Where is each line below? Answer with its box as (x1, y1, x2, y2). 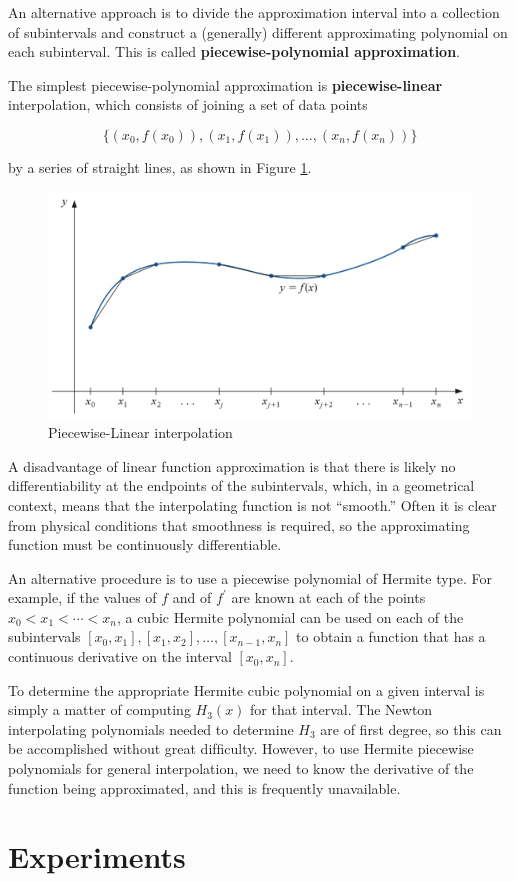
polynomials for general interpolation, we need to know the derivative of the (8, 758, 474, 779)
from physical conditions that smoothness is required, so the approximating (8, 514, 470, 535)
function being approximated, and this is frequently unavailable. (8, 777, 401, 798)
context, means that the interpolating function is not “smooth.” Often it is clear (8, 494, 497, 515)
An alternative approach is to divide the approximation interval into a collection (8, 2, 500, 22)
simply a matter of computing (8, 699, 191, 720)
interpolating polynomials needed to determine (8, 718, 294, 739)
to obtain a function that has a (296, 626, 486, 647)
